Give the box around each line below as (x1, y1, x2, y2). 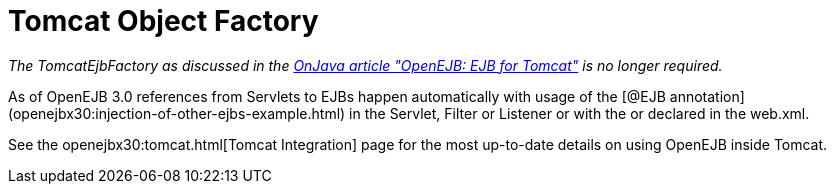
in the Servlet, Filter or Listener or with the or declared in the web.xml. (349, 104, 810, 122)
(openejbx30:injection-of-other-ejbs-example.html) (8, 104, 346, 122)
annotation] (669, 87, 745, 105)
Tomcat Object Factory (8, 4, 319, 38)
